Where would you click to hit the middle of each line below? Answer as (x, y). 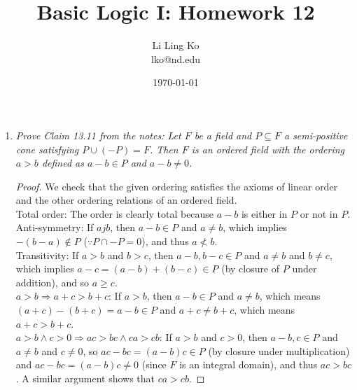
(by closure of (251, 269)
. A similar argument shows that (85, 378)
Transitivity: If (47, 255)
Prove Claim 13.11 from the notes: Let (98, 135)
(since (154, 364)
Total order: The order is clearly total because (115, 213)
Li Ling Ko (176, 45)
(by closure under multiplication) (279, 350)
